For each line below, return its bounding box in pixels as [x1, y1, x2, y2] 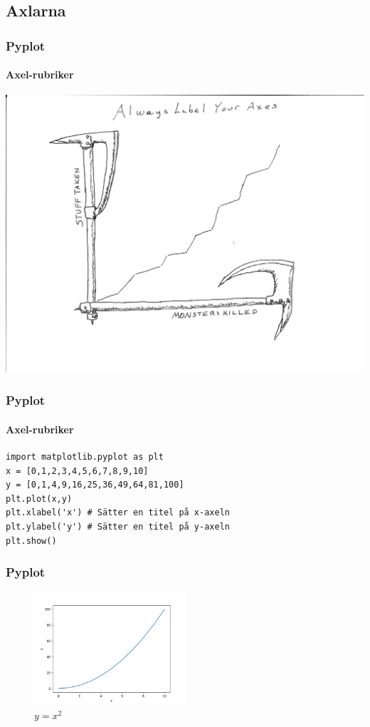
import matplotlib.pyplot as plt [6, 451, 164, 462]
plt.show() [6, 535, 57, 546]
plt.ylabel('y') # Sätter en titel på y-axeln [6, 521, 230, 532]
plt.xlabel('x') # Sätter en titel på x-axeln [6, 507, 230, 518]
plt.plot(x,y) [6, 493, 73, 504]
